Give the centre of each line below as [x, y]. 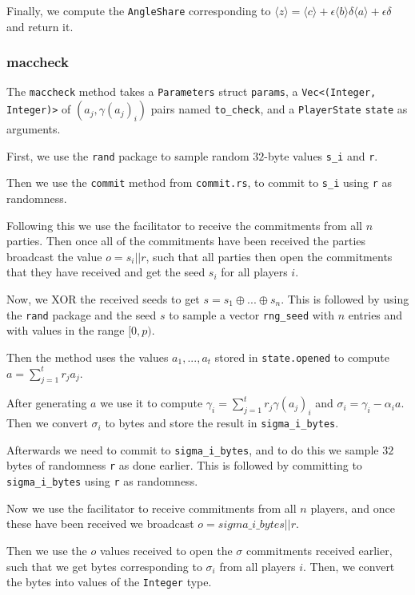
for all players [254, 272]
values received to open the [166, 550]
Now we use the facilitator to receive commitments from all [152, 508]
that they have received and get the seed [106, 272]
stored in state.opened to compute [302, 357]
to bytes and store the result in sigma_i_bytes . [222, 423]
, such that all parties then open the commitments [269, 256]
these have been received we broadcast [100, 524]
